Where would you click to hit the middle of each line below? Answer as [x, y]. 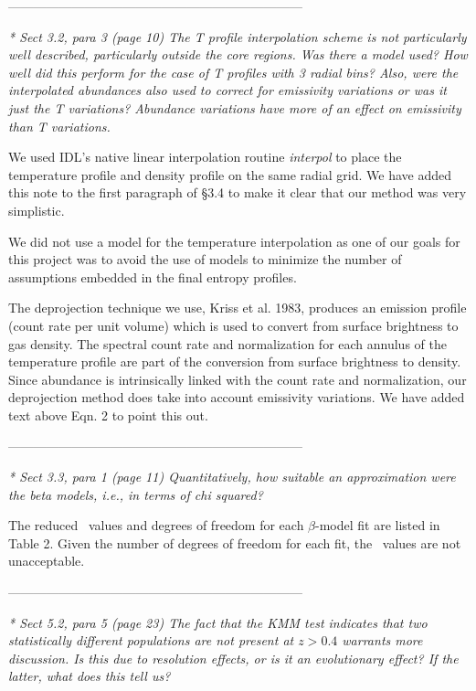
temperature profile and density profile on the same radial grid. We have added [230, 174]
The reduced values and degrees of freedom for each [156, 525]
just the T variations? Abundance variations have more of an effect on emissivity [235, 107]
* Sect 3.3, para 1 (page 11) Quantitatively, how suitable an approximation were [232, 477]
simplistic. [37, 210]
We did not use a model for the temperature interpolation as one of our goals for [234, 241]
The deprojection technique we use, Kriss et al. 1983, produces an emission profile [238, 308]
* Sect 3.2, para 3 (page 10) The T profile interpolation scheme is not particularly [238, 36]
